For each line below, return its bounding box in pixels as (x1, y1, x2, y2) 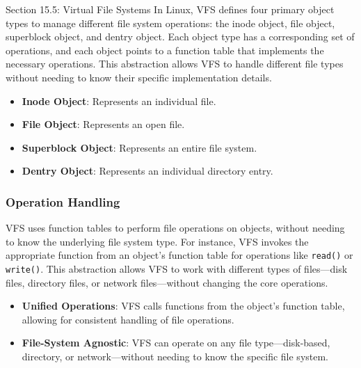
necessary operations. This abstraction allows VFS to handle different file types (6, 56, 344, 71)
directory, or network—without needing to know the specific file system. (22, 349, 329, 364)
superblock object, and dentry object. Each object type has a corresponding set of (6, 29, 355, 44)
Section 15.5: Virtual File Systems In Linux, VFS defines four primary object (6, 2, 335, 16)
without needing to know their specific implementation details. (6, 70, 272, 84)
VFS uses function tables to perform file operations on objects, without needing (6, 221, 345, 235)
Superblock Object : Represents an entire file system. (22, 140, 257, 154)
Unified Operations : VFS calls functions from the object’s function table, (22, 298, 345, 313)
